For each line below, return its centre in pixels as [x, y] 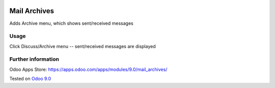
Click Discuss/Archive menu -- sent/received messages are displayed [82, 46]
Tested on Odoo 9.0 [30, 79]
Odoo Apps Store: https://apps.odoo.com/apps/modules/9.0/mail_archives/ [88, 69]
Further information [34, 59]
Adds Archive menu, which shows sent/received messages [71, 23]
